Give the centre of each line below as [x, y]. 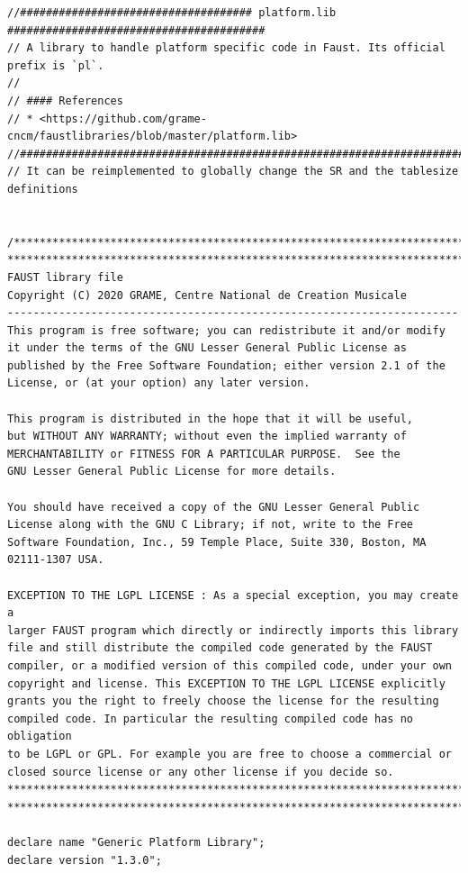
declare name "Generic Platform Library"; [136, 842]
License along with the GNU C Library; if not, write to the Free [211, 525]
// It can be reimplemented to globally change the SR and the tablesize [233, 172]
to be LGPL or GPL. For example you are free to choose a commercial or [229, 754]
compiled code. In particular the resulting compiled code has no [211, 718]
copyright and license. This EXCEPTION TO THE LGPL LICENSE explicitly [226, 683]
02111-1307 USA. [56, 560]
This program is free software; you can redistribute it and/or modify [226, 330]
